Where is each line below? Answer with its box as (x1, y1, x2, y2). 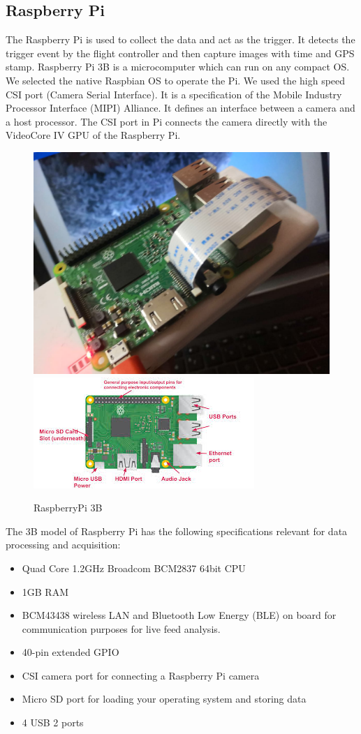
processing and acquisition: (6, 537, 121, 552)
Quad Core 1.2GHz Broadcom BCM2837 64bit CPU (22, 560, 246, 575)
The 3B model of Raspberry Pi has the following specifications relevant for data (6, 523, 348, 538)
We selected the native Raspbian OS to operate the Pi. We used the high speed (6, 73, 346, 87)
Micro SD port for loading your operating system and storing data (22, 691, 307, 706)
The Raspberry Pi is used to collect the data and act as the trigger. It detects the (6, 32, 355, 47)
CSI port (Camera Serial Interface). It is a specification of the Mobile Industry (6, 87, 342, 101)
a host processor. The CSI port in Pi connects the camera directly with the (6, 114, 327, 128)
